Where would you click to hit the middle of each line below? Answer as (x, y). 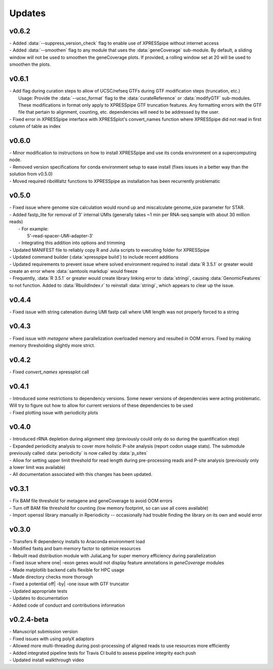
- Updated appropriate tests (38, 591)
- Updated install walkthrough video (47, 660)
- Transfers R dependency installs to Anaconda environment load (77, 542)
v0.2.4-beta (29, 620)
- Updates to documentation (39, 598)
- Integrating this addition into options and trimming (72, 243)
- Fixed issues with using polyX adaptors (52, 639)
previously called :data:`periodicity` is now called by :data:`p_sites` (79, 453)
